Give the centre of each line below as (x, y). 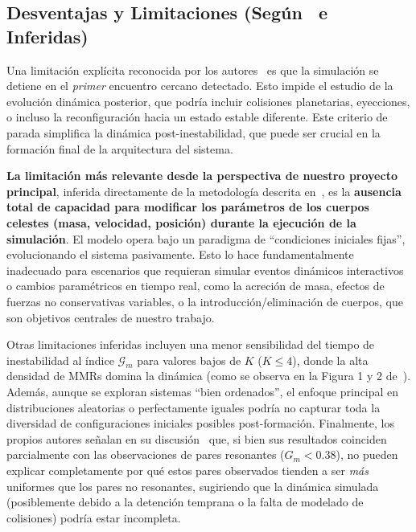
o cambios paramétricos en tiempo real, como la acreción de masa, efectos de (196, 286)
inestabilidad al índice (60, 360)
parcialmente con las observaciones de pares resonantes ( (146, 454)
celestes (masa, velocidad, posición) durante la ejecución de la (181, 222)
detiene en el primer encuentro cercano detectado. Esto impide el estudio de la (200, 86)
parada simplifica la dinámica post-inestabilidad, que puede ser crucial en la (194, 132)
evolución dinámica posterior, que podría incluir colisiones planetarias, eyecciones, (208, 101)
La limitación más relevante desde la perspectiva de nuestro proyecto (202, 176)
